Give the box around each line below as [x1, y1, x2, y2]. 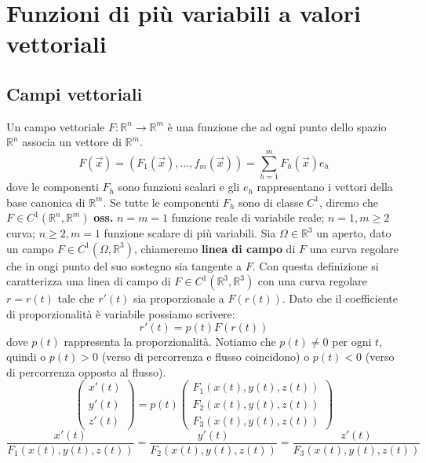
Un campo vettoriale [6, 118, 105, 134]
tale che [57, 290, 95, 307]
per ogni [332, 333, 372, 349]
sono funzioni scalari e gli [118, 178, 240, 195]
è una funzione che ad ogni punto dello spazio [167, 118, 387, 134]
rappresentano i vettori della [257, 178, 393, 195]
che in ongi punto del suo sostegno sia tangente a [6, 257, 242, 274]
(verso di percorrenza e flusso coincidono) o [101, 348, 310, 365]
